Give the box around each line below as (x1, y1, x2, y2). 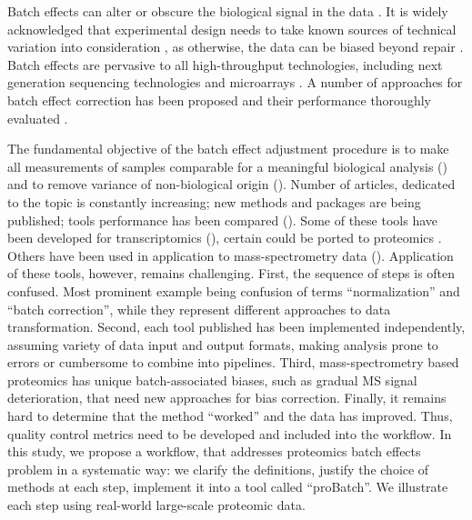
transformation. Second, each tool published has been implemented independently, (7, 317, 466, 336)
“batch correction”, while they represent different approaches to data (7, 299, 391, 318)
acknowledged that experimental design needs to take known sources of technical (7, 19, 457, 38)
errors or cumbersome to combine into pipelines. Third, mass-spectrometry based (7, 353, 459, 372)
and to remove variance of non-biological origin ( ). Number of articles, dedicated (7, 175, 456, 194)
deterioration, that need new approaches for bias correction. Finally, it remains (7, 388, 447, 407)
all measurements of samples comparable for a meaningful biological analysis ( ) (7, 156, 447, 175)
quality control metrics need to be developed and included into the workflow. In (7, 424, 452, 443)
